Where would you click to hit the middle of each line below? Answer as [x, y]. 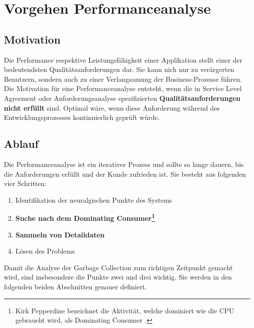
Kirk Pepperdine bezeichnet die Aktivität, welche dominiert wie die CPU [125, 310]
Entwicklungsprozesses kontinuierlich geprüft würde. [82, 117]
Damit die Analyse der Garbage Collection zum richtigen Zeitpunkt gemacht [118, 267]
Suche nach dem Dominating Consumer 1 [85, 217]
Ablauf [21, 144]
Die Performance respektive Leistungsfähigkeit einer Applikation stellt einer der [123, 59]
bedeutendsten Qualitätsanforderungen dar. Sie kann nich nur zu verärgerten [119, 69]
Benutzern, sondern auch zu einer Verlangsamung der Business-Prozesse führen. [123, 79]
